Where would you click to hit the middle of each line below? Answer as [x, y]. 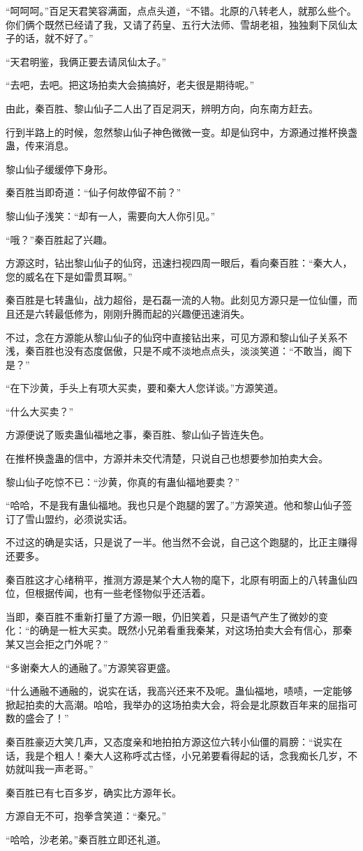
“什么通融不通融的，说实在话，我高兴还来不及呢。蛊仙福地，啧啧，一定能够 [179, 691]
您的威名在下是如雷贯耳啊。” [69, 276]
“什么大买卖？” [40, 411]
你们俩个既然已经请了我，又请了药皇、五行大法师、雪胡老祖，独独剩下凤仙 [177, 24]
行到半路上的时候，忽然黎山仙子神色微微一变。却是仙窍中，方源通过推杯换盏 [181, 132]
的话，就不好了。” [54, 38]
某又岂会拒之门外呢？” [57, 644]
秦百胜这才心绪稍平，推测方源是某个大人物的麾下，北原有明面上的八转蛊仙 [177, 579]
